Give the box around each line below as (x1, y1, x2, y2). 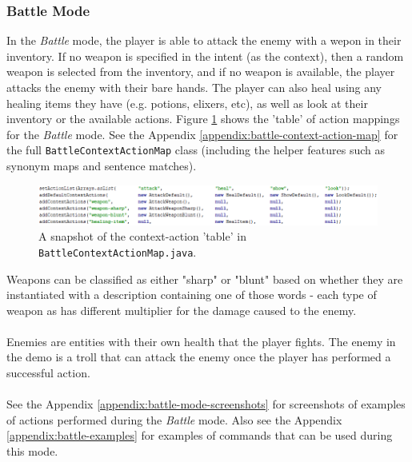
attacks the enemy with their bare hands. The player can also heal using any (6, 79, 382, 95)
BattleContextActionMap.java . (38, 243, 197, 260)
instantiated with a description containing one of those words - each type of (6, 286, 377, 303)
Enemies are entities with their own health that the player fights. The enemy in (6, 333, 396, 349)
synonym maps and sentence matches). (6, 157, 197, 174)
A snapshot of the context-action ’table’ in (38, 228, 246, 245)
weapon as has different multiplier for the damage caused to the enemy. (6, 301, 357, 318)
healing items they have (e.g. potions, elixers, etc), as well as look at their (6, 94, 368, 111)
